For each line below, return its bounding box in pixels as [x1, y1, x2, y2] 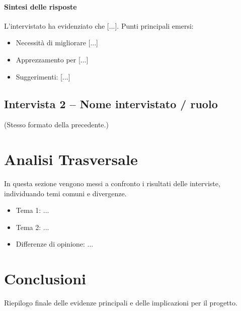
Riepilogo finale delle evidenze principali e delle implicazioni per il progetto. [4, 297, 237, 308]
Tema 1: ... [16, 205, 49, 215]
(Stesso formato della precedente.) [4, 119, 109, 130]
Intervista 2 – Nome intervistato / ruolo [4, 96, 218, 111]
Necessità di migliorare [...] [16, 37, 98, 48]
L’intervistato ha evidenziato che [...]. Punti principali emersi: [4, 20, 194, 31]
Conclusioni [4, 268, 86, 289]
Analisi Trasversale [4, 149, 138, 170]
